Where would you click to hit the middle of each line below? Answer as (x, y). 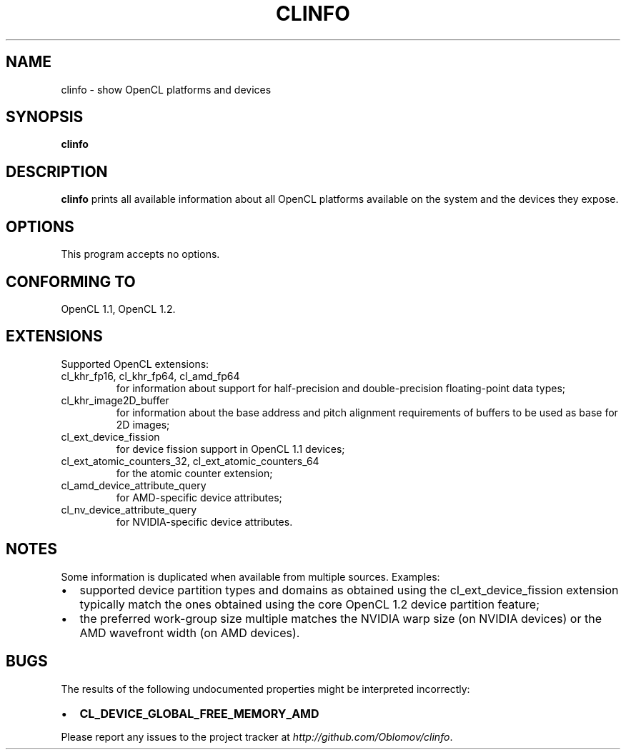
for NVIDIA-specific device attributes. (204, 521)
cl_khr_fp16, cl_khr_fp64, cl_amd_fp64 (150, 376)
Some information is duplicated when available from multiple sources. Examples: (250, 576)
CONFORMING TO (71, 281)
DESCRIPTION (57, 171)
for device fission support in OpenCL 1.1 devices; (230, 449)
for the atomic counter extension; (194, 473)
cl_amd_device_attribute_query (134, 485)
